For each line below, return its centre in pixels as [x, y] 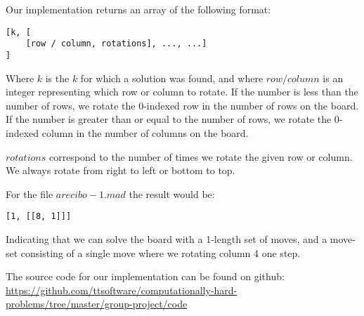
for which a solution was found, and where [172, 78]
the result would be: [172, 193]
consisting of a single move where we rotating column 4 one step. [161, 252]
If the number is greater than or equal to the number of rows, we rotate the [169, 119]
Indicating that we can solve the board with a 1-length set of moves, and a [167, 238]
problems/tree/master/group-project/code [97, 304]
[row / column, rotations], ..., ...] [116, 44]
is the [57, 78]
